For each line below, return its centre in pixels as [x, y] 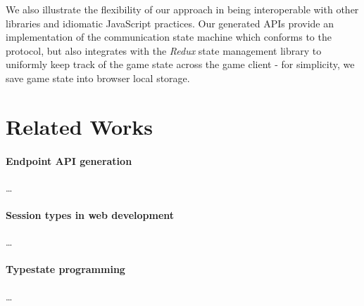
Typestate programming [65, 269]
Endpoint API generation [69, 160]
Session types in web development [90, 214]
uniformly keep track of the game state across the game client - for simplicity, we [180, 64]
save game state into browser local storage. [98, 78]
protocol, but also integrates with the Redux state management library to [164, 50]
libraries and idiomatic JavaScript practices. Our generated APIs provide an [170, 23]
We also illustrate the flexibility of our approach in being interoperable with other [182, 9]
